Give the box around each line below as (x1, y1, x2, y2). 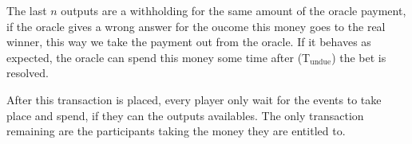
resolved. (6, 64, 50, 81)
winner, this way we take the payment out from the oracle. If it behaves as (6, 33, 371, 50)
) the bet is (331, 49, 386, 65)
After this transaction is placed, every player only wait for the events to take (6, 91, 382, 107)
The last (6, 2, 47, 18)
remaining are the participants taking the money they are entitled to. (6, 123, 346, 139)
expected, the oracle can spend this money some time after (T (6, 49, 311, 65)
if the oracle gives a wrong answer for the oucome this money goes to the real (6, 18, 386, 34)
